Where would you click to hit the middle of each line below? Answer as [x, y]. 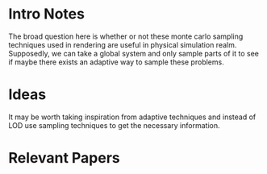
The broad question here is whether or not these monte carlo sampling [126, 36]
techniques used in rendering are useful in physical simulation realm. [123, 44]
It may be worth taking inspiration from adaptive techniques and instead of [132, 117]
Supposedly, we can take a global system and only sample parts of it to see [134, 53]
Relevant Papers [65, 158]
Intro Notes [46, 14]
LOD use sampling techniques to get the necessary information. [114, 125]
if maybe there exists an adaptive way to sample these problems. [116, 62]
